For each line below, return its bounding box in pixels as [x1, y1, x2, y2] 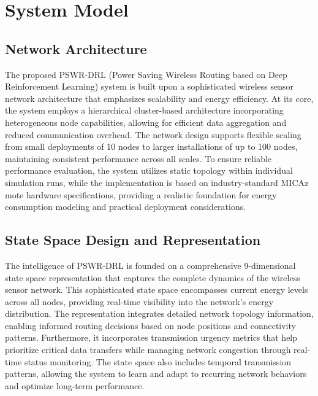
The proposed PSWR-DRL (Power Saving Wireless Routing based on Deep [5, 68, 287, 80]
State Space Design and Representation [5, 230, 261, 249]
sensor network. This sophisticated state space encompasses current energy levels [5, 283, 308, 296]
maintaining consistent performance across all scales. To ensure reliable [5, 152, 272, 165]
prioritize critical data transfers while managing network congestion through [5, 343, 291, 356]
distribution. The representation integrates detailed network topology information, [5, 307, 314, 320]
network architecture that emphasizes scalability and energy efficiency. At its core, [5, 91, 314, 104]
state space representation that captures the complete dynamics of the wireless [5, 271, 300, 284]
